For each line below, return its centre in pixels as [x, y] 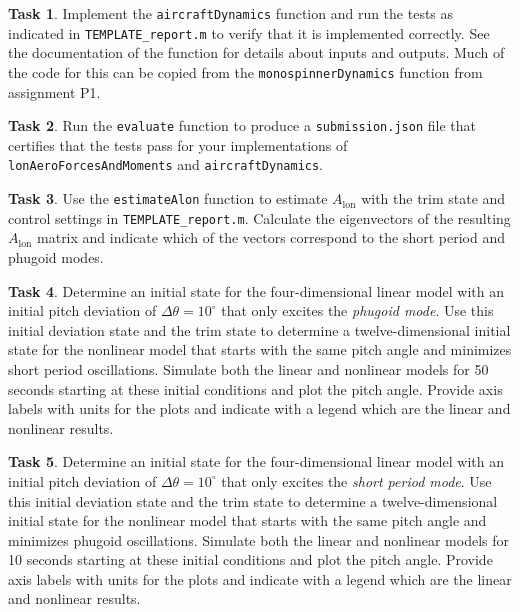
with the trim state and [433, 198]
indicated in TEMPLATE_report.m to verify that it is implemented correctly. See [249, 32]
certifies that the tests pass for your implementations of [178, 144]
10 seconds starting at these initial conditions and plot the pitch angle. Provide [250, 559]
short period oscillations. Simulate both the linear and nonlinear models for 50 [248, 368]
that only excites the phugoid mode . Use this [357, 310]
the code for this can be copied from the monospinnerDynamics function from [245, 71]
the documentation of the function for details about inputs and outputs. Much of [256, 52]
